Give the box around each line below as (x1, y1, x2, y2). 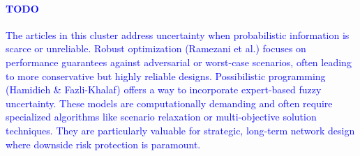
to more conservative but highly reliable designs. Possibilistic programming (6, 68, 326, 83)
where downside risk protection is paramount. (6, 136, 201, 151)
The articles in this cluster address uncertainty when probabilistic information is (6, 27, 350, 42)
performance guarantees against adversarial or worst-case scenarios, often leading (6, 54, 352, 69)
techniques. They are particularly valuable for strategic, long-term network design (6, 123, 355, 137)
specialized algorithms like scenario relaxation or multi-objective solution (6, 109, 317, 124)
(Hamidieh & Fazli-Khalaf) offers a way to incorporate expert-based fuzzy (6, 82, 322, 97)
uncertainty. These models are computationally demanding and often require (6, 95, 333, 110)
